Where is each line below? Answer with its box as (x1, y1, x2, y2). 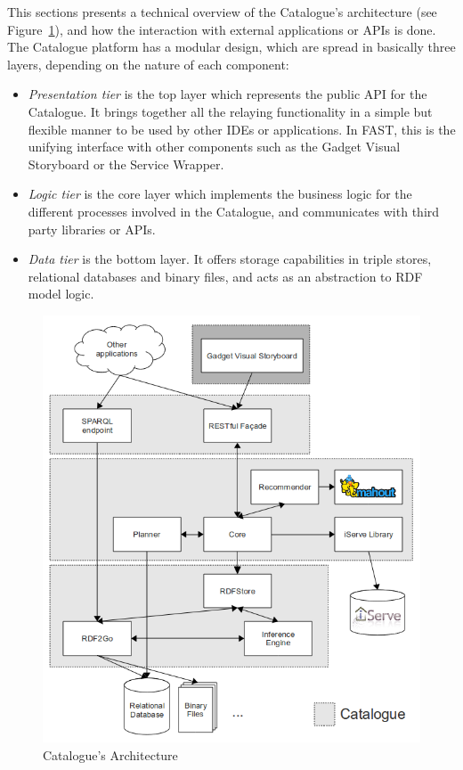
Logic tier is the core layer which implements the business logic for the (28, 184, 412, 203)
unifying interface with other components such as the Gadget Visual (28, 137, 401, 156)
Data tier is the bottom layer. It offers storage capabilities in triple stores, (28, 250, 432, 268)
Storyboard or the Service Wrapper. (28, 154, 224, 173)
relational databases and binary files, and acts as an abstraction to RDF (28, 266, 423, 285)
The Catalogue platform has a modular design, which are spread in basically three (7, 37, 456, 56)
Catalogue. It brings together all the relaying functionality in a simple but (28, 102, 433, 120)
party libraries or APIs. (28, 219, 156, 238)
